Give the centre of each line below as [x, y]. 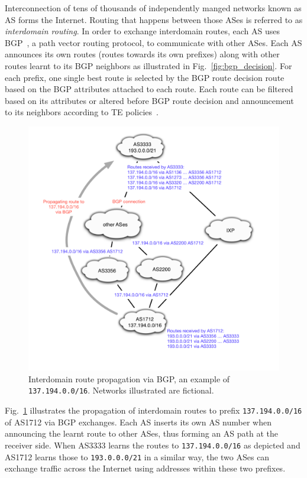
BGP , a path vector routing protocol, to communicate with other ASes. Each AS [153, 42]
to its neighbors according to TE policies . [82, 112]
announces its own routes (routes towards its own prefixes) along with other [142, 54]
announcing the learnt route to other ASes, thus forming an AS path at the [141, 433]
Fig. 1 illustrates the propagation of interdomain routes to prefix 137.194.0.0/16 [153, 410]
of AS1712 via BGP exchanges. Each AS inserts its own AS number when [138, 422]
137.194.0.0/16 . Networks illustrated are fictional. [121, 390]
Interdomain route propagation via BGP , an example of [129, 378]
